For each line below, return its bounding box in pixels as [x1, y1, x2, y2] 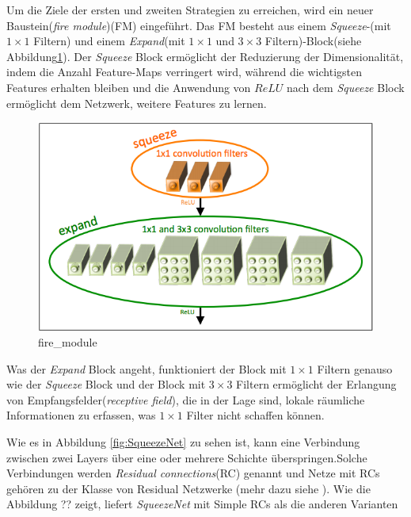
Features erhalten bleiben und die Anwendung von [6, 79, 251, 95]
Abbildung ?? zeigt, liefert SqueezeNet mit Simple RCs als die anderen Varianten [6, 496, 398, 512]
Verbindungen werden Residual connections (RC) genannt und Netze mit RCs [6, 465, 380, 481]
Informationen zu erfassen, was [6, 407, 156, 423]
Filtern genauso [317, 360, 393, 377]
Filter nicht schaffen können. [186, 407, 325, 423]
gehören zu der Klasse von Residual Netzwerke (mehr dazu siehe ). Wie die [6, 480, 371, 496]
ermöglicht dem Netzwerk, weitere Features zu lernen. [6, 94, 267, 111]
